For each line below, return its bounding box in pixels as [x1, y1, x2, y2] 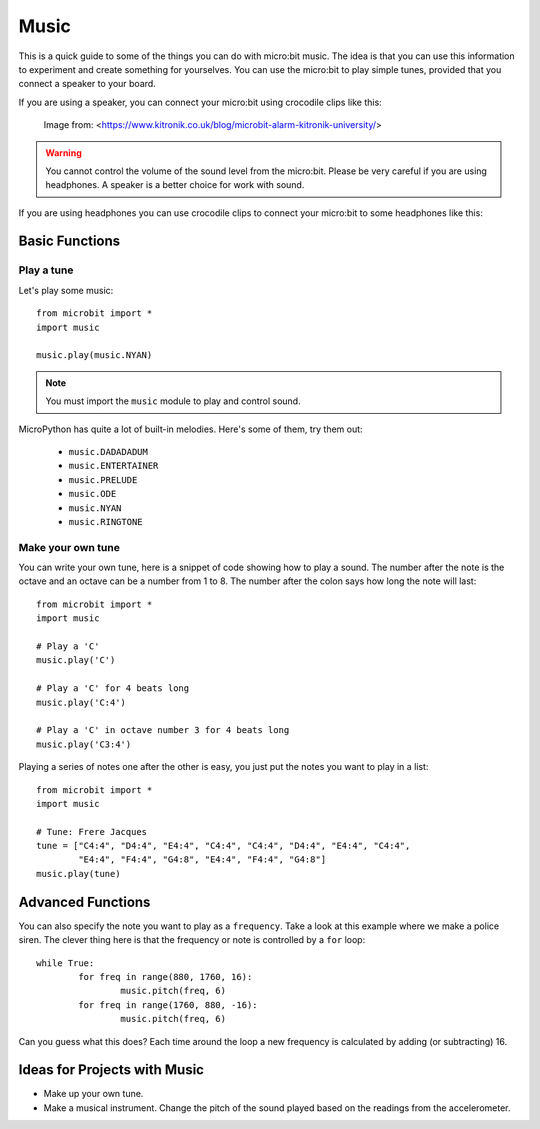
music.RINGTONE [68, 516, 144, 527]
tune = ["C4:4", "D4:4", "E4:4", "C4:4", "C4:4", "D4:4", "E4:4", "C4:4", [36, 840, 411, 852]
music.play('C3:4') [36, 738, 132, 750]
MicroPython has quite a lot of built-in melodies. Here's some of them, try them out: [18, 423, 364, 435]
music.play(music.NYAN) [36, 350, 153, 361]
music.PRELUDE [68, 474, 138, 485]
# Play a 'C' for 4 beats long [36, 683, 190, 694]
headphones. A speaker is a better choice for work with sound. [45, 179, 305, 191]
